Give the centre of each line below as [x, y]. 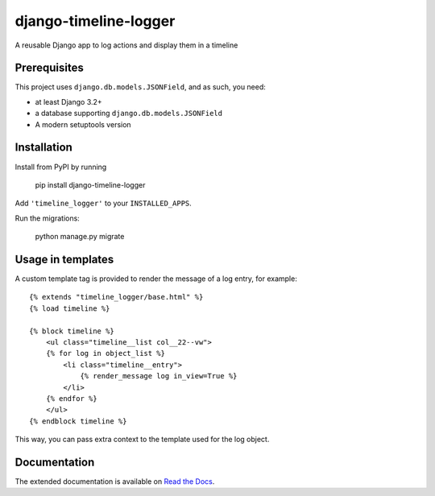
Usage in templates [64, 259]
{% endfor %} [71, 398]
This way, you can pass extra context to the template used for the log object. [142, 440]
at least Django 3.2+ [68, 101]
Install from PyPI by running [61, 167]
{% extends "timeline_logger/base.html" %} [116, 297]
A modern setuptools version [83, 124]
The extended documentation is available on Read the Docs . [115, 481]
